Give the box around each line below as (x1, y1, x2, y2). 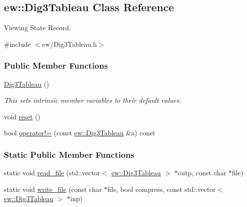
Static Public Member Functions (4, 148, 134, 160)
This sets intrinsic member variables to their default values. (4, 95, 181, 105)
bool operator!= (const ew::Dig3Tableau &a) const (4, 128, 155, 138)
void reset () (4, 111, 40, 121)
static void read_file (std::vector (4, 168, 100, 178)
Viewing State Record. (4, 22, 71, 33)
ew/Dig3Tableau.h (42, 38, 97, 49)
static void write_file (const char (4, 184, 102, 194)
